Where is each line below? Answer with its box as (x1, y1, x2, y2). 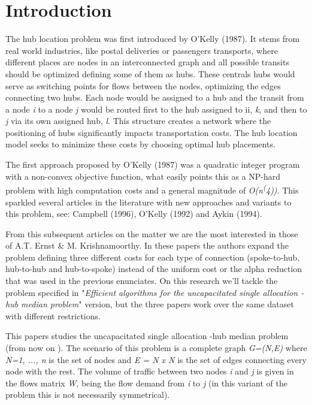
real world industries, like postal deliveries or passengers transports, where (5, 44, 278, 56)
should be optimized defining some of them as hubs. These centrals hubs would (5, 67, 295, 80)
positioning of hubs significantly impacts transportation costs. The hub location (5, 126, 298, 138)
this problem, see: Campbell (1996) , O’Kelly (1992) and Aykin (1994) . (5, 207, 262, 220)
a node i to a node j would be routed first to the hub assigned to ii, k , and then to (5, 102, 307, 115)
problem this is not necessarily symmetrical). (5, 388, 170, 401)
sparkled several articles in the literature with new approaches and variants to (5, 195, 292, 208)
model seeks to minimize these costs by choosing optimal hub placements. (5, 138, 275, 150)
